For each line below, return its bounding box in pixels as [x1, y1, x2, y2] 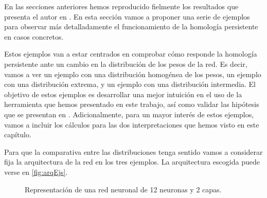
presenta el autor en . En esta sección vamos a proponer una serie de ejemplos [4, 11, 250, 22]
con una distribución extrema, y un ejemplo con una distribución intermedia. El [4, 79, 256, 89]
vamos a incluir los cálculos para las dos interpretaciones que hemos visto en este [4, 119, 259, 130]
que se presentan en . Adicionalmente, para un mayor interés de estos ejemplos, [4, 109, 254, 119]
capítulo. [4, 129, 31, 140]
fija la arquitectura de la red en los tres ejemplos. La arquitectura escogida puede [4, 156, 260, 167]
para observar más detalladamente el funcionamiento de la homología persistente [4, 21, 258, 32]
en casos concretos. [4, 31, 64, 42]
